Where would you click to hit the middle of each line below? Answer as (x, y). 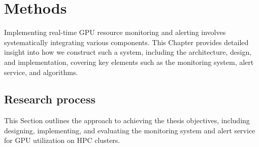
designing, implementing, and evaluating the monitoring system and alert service (130, 130)
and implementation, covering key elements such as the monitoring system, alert (129, 62)
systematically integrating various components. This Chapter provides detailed (126, 42)
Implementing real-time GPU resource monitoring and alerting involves (115, 32)
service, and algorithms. (41, 72)
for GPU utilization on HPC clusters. (62, 140)
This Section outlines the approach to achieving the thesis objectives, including (127, 120)
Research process (50, 99)
